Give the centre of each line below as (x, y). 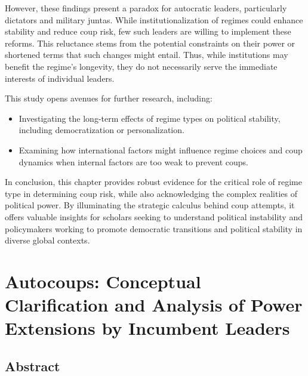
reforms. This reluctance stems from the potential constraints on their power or (150, 43)
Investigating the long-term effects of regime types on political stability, (150, 118)
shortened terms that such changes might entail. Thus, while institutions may (147, 55)
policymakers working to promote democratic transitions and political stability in (154, 228)
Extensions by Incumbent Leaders (147, 328)
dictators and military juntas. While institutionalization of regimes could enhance (154, 19)
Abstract (33, 366)
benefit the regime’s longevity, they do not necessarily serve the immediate (141, 66)
